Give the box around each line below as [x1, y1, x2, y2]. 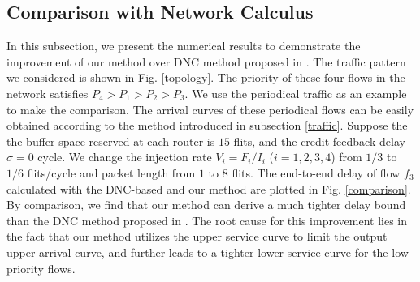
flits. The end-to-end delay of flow [232, 164, 401, 181]
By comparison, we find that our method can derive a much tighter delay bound [6, 196, 406, 213]
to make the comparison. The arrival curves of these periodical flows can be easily [6, 100, 414, 117]
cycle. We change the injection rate [37, 148, 212, 165]
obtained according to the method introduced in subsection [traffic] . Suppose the [6, 117, 408, 134]
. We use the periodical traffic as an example [184, 84, 407, 101]
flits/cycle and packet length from [27, 164, 196, 181]
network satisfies [6, 84, 89, 101]
